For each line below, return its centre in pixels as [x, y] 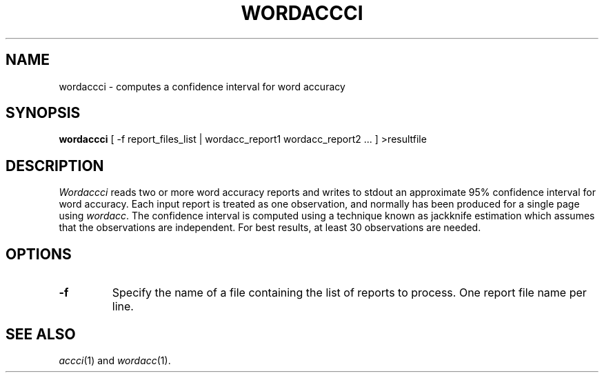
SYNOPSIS [43, 113]
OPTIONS [39, 254]
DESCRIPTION [55, 166]
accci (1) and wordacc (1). [115, 360]
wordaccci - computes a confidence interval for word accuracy [202, 86]
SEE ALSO [41, 334]
